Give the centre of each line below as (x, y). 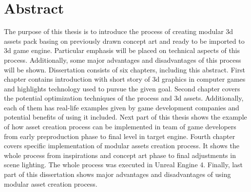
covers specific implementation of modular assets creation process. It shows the (122, 146)
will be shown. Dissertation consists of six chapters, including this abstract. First (125, 69)
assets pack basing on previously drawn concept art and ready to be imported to (124, 41)
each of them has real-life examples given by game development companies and (122, 107)
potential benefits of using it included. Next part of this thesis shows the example (125, 117)
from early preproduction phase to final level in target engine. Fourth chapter (120, 136)
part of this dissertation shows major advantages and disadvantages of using (117, 174)
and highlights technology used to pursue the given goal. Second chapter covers (122, 88)
